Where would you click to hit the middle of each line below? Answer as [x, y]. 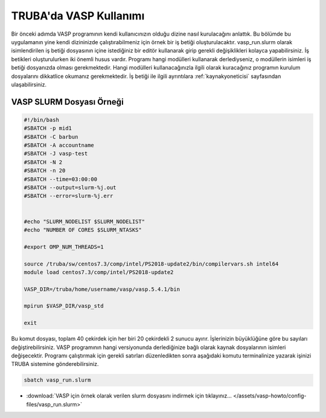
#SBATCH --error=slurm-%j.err [69, 196]
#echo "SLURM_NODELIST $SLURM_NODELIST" [84, 221]
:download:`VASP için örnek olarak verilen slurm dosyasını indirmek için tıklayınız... [129, 396]
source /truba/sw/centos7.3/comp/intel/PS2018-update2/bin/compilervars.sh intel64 [151, 264]
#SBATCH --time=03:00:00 [61, 179]
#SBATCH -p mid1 [48, 128]
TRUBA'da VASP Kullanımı [78, 16]
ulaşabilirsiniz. [29, 84]
